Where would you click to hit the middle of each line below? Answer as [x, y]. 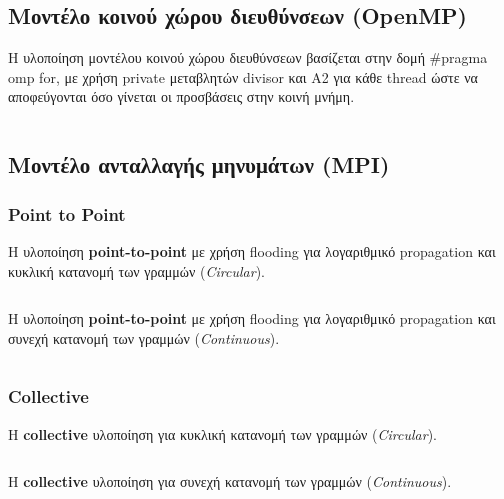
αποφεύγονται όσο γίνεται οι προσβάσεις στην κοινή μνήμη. [181, 96]
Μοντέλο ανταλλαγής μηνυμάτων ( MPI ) [199, 164]
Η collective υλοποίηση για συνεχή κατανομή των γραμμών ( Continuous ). [230, 481]
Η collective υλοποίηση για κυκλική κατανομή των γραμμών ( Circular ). [223, 433]
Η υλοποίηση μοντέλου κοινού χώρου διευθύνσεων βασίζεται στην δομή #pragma [248, 57]
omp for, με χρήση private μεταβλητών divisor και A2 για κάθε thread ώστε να [243, 76]
